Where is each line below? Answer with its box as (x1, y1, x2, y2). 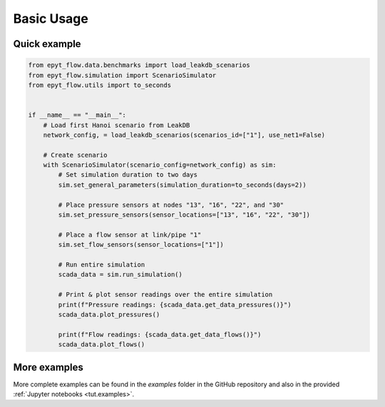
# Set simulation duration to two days (58, 171, 197, 179)
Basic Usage (13, 11, 88, 26)
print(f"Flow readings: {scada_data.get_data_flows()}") (58, 330, 262, 339)
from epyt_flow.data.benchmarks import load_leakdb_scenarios (28, 61, 250, 69)
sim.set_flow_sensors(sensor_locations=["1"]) (58, 241, 224, 249)
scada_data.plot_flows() (58, 341, 145, 349)
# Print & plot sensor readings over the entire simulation (58, 291, 273, 299)
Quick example (13, 38, 81, 50)
